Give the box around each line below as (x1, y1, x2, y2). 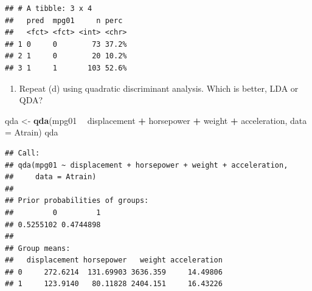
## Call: (5, 148, 40, 157)
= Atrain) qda (5, 126, 58, 139)
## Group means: (5, 244, 71, 253)
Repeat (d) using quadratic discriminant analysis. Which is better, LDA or (19, 81, 299, 94)
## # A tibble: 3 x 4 (5, 4, 92, 13)
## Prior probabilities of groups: (5, 196, 149, 205)
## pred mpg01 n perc (5, 16, 123, 25)
